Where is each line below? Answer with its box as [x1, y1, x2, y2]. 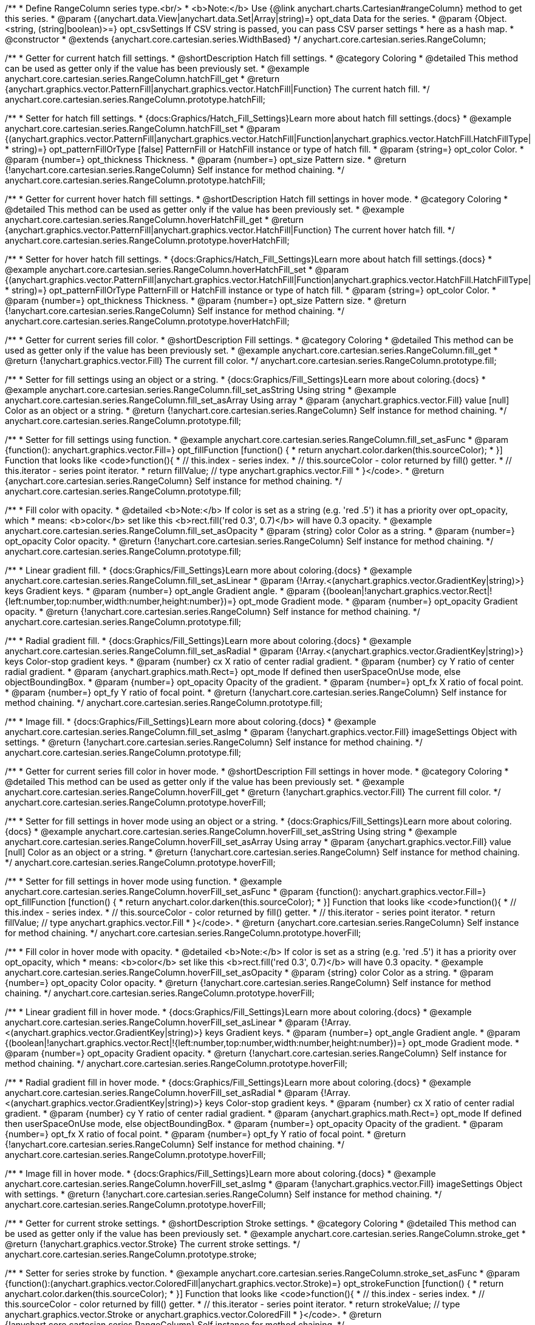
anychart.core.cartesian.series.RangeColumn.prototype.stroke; [5, 1249, 257, 1259]
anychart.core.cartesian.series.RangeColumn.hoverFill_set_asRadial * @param [5, 1087, 318, 1098]
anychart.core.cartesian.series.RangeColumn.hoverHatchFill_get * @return [5, 214, 304, 225]
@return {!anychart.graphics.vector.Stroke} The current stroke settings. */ [5, 1239, 301, 1249]
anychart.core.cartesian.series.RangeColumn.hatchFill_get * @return [5, 74, 280, 84]
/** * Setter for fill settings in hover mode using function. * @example [5, 876, 282, 886]
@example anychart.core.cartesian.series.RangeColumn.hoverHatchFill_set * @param [5, 264, 349, 275]
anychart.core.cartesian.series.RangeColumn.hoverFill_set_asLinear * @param [5, 1017, 319, 1027]
